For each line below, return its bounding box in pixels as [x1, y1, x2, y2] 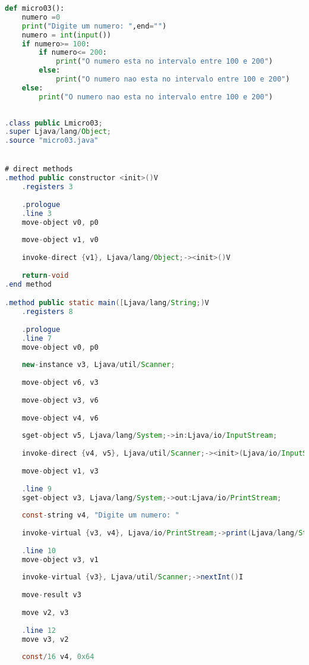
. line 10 [21, 546, 56, 555]
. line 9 [21, 484, 52, 493]
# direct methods [5, 165, 73, 174]
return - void [21, 271, 69, 280]
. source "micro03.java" [5, 136, 99, 145]
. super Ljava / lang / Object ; [5, 127, 112, 136]
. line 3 [21, 209, 52, 218]
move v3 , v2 [21, 635, 69, 644]
